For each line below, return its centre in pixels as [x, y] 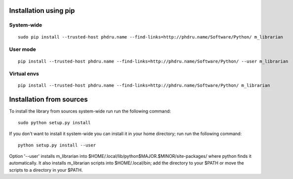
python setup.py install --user [57, 145]
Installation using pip [42, 11]
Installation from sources [49, 99]
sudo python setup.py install [55, 123]
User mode [23, 49]
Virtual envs [24, 74]
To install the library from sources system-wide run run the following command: [90, 111]
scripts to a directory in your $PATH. [46, 170]
